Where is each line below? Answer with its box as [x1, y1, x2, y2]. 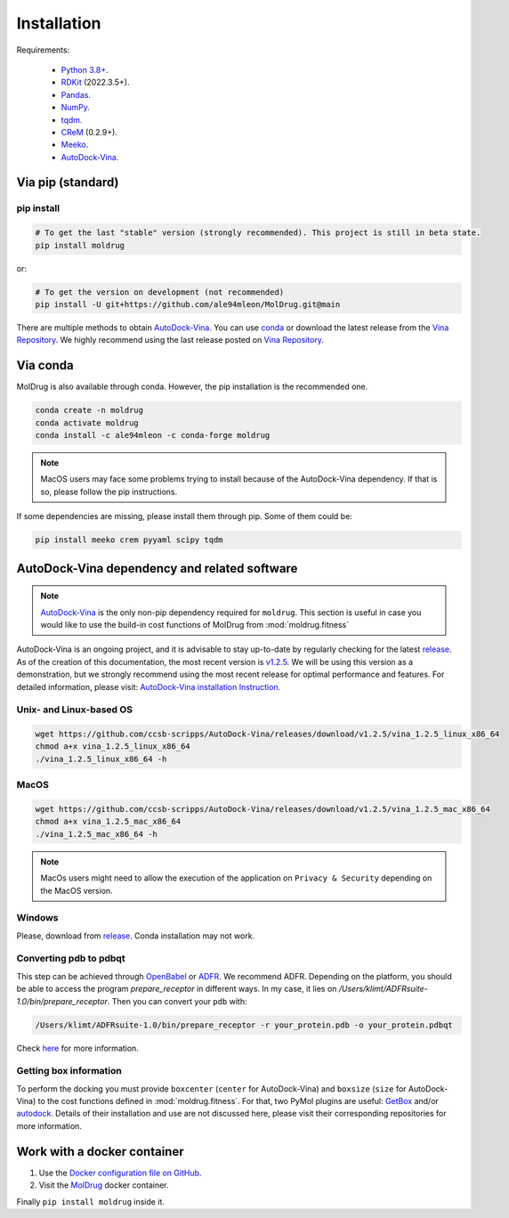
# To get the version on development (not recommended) [35, 287, 285, 297]
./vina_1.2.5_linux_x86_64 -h [35, 753, 167, 764]
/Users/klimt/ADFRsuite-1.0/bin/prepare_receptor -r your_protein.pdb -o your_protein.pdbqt [35, 1019, 453, 1030]
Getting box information [16, 1065, 122, 1077]
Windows [16, 912, 59, 924]
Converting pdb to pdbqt [16, 953, 125, 965]
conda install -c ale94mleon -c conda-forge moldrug [35, 430, 271, 441]
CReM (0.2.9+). [61, 126, 117, 137]
